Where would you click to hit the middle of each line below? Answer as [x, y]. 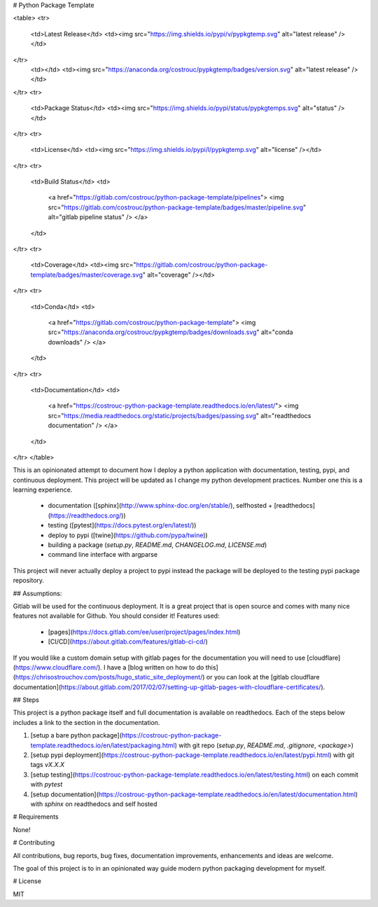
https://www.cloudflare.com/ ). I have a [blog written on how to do [110, 667]
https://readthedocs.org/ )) [88, 515]
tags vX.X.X [48, 765]
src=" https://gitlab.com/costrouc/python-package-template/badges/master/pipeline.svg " [177, 207]
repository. [29, 581]
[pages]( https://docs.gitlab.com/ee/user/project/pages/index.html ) [144, 632]
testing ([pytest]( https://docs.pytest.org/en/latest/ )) [122, 525]
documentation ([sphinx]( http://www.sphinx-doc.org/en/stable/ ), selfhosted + [160, 506]
